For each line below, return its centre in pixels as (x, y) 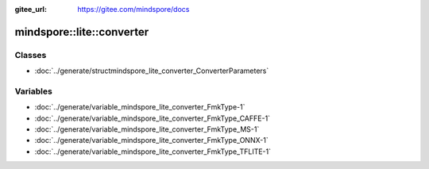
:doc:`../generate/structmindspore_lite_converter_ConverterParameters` (152, 71)
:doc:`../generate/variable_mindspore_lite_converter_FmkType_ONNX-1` (152, 140)
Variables (34, 91)
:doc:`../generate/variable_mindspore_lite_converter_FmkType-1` (140, 107)
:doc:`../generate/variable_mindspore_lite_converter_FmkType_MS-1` (147, 129)
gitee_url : (31, 9)
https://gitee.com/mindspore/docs (133, 9)
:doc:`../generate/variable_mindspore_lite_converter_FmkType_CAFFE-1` (152, 118)
